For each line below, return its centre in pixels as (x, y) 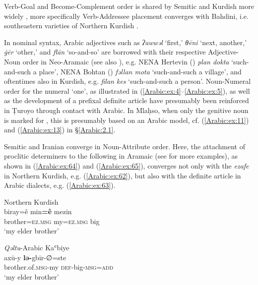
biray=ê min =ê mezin (38, 211)
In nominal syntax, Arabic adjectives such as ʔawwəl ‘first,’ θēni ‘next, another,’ (126, 42)
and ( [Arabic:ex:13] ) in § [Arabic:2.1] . (60, 130)
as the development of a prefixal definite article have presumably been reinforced (127, 100)
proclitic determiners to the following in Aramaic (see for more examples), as (121, 156)
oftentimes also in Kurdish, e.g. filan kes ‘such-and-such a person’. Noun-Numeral (128, 81)
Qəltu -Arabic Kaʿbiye (37, 248)
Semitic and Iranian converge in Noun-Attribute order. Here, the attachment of (125, 146)
